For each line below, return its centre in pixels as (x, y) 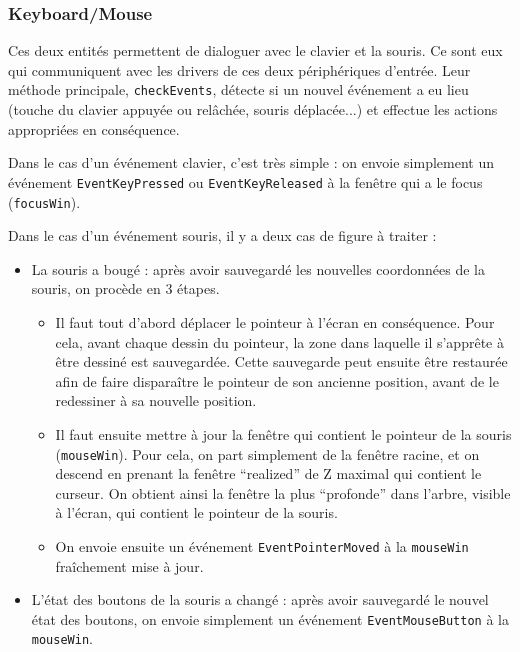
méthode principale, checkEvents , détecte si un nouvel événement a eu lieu (238, 89)
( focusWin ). (44, 201)
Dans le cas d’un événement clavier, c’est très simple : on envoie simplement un (251, 162)
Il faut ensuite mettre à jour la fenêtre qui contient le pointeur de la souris (283, 433)
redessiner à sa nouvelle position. (156, 400)
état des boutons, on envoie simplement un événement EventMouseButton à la (270, 618)
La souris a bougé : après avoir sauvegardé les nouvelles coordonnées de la (258, 268)
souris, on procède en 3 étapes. (125, 288)
